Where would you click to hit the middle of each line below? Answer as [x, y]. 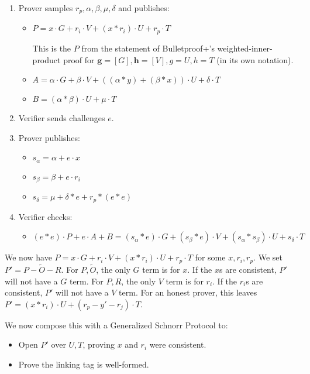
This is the [52, 48]
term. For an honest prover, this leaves [188, 292]
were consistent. [178, 344]
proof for [79, 59]
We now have [28, 257]
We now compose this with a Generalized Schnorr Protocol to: [116, 325]
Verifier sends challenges [62, 118]
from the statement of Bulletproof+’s [148, 48]
